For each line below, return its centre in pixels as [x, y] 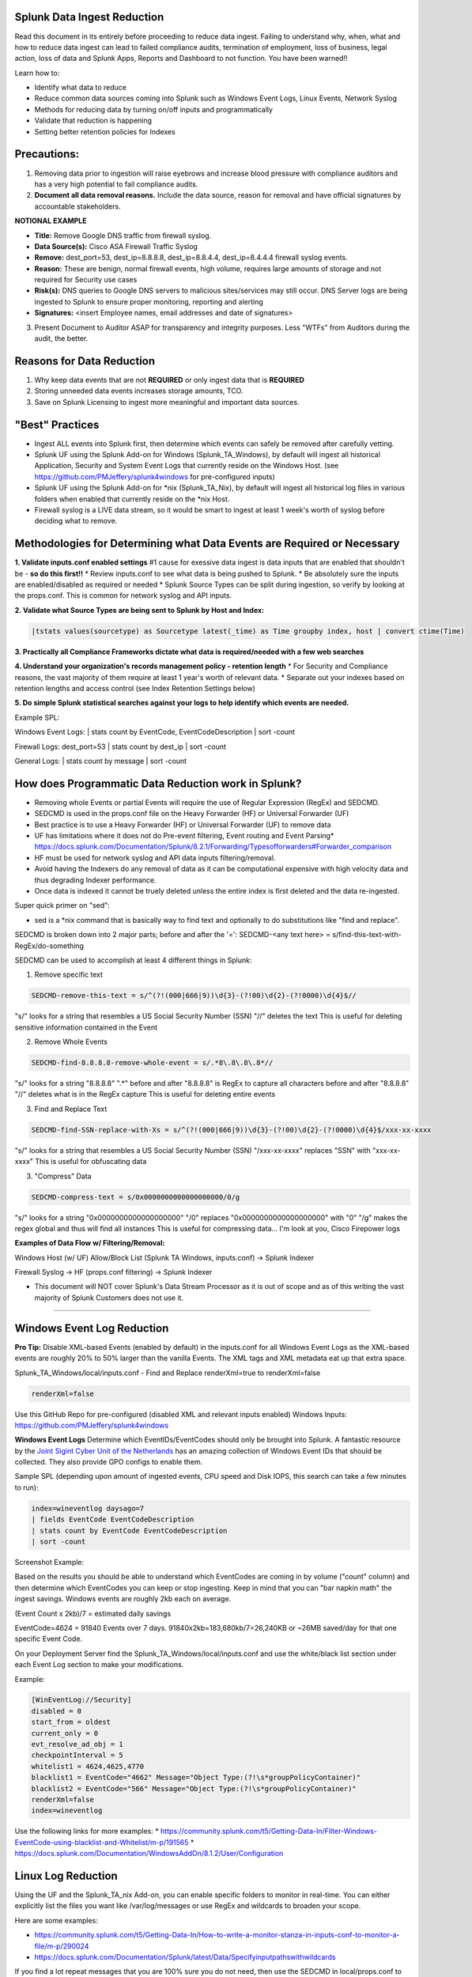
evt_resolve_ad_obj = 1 [77, 1745]
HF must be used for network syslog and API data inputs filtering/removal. [155, 857]
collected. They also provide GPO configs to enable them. [109, 1462]
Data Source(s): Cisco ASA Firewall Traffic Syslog [116, 246]
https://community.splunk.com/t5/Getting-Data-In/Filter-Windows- [268, 1831]
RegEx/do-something [49, 946]
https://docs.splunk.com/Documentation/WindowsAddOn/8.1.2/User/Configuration [149, 1854]
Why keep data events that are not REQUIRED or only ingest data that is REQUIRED [169, 380]
